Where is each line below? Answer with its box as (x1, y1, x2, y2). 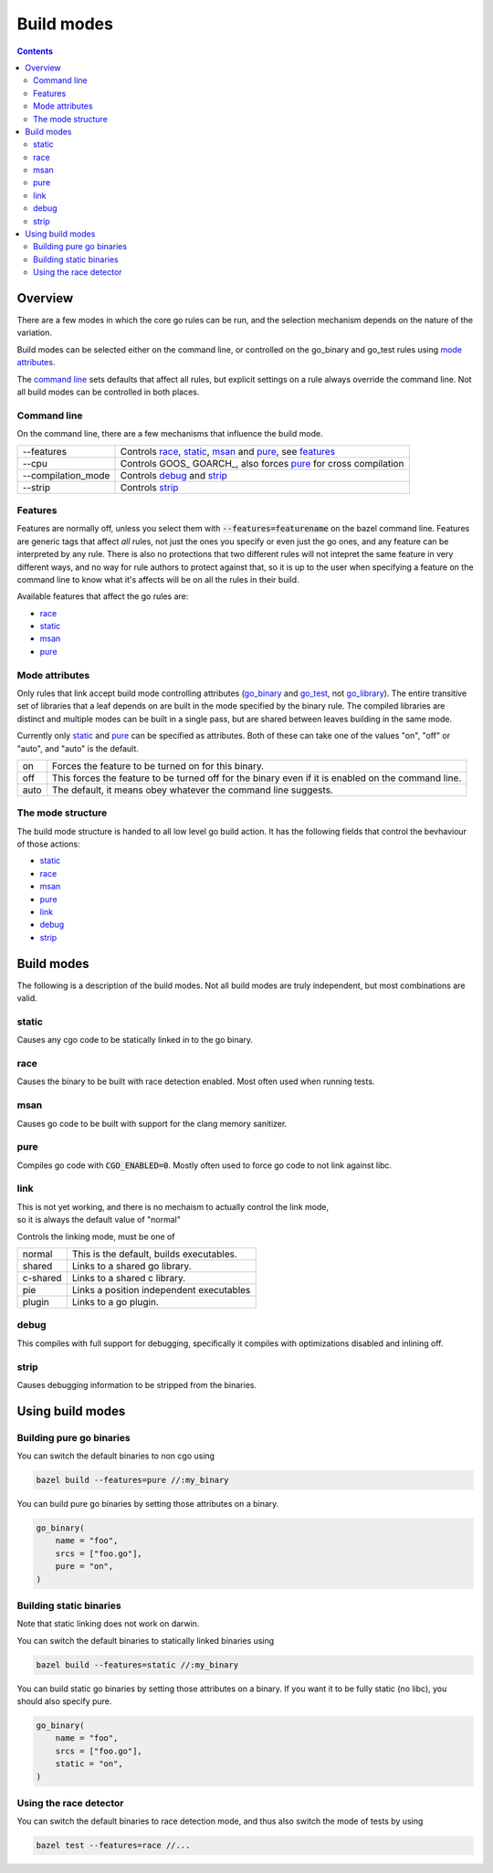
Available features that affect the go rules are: (16, 591, 189, 602)
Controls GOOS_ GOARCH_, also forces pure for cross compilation (120, 457, 404, 469)
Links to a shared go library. (71, 1259, 192, 1272)
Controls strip (120, 480, 179, 493)
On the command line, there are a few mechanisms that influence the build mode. (16, 428, 323, 439)
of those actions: (16, 838, 81, 849)
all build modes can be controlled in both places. (16, 386, 200, 397)
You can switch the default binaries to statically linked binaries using (16, 1635, 275, 1646)
